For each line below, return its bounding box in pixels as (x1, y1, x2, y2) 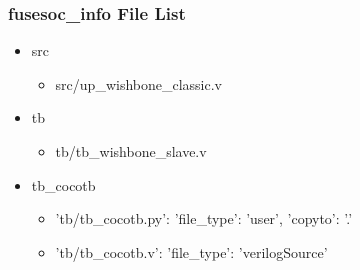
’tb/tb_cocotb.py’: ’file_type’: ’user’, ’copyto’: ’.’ (55, 208, 353, 229)
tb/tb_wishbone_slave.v (55, 141, 207, 161)
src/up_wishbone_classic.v (55, 73, 222, 94)
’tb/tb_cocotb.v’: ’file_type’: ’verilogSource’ (55, 241, 328, 262)
